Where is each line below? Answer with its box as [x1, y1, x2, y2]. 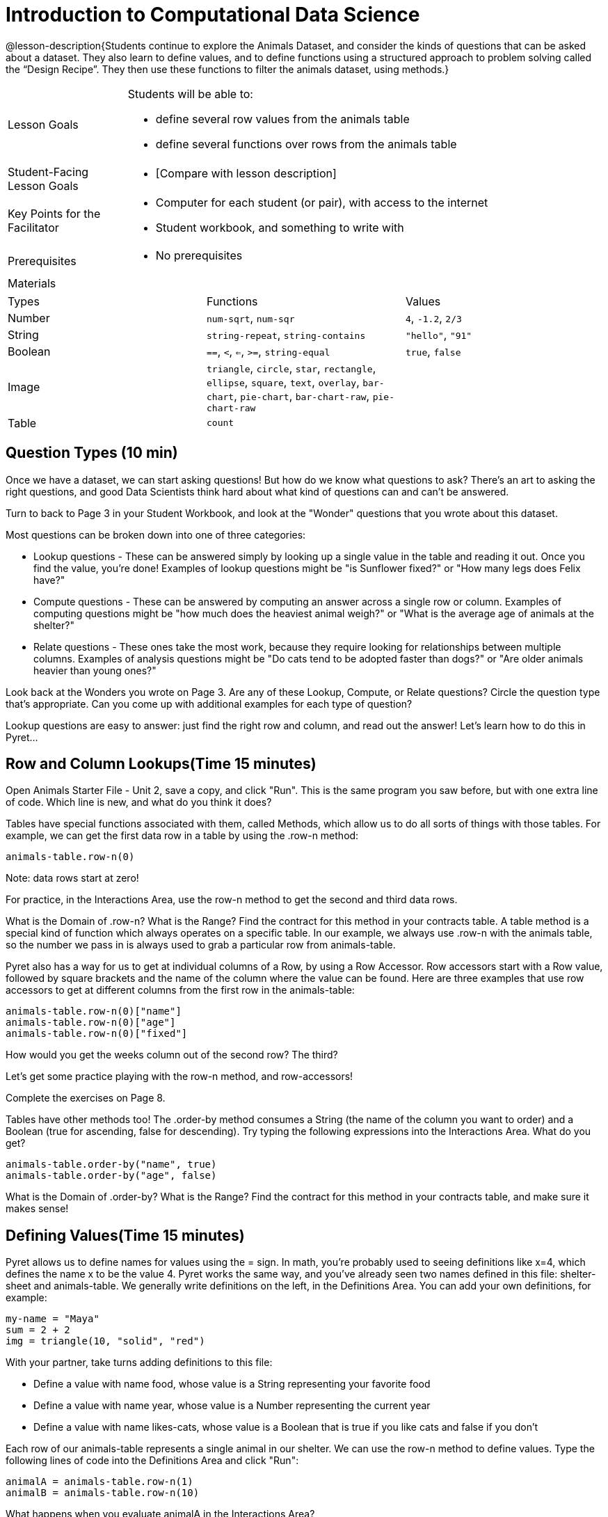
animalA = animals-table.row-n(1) [6, 1476, 193, 1488]
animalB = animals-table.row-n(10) [6, 1487, 200, 1499]
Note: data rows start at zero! [6, 872, 139, 884]
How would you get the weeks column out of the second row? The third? [6, 1049, 338, 1061]
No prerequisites [155, 248, 243, 262]
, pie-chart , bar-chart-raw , [234, 388, 370, 403]
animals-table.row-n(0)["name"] [6, 1006, 182, 1017]
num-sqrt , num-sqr [206, 310, 295, 325]
